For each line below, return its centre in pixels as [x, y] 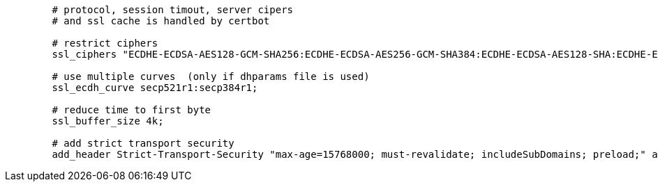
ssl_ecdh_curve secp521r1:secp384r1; [155, 88]
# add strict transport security [143, 143]
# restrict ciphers [105, 43]
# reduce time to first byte [132, 110]
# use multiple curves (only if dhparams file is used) [211, 76]
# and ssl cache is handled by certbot [161, 21]
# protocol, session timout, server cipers [173, 10]
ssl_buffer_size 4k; [108, 121]
